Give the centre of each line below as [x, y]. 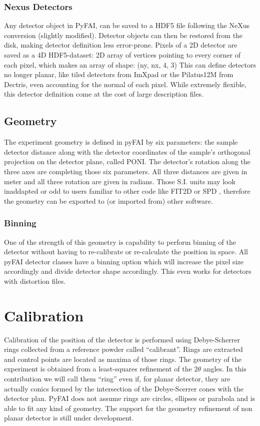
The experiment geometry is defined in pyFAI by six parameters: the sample [121, 142]
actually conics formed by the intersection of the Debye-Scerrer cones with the [124, 388]
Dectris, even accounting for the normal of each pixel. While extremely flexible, [125, 84]
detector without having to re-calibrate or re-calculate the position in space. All [126, 252]
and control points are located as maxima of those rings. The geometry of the [123, 359]
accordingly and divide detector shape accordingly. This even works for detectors [128, 271]
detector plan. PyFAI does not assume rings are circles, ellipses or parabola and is [130, 398]
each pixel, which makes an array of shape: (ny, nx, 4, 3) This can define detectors [130, 64]
